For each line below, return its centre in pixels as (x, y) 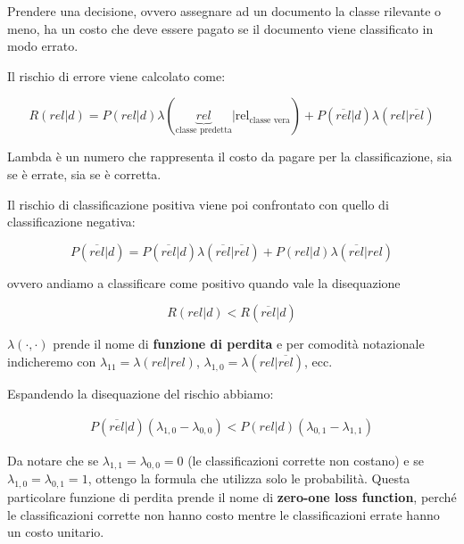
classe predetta (203, 131)
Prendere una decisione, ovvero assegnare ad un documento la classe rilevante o (224, 11)
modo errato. (43, 46)
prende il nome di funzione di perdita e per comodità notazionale (239, 344)
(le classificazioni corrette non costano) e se (306, 460)
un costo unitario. (56, 532)
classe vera (269, 120)
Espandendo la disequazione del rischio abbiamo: (141, 393)
